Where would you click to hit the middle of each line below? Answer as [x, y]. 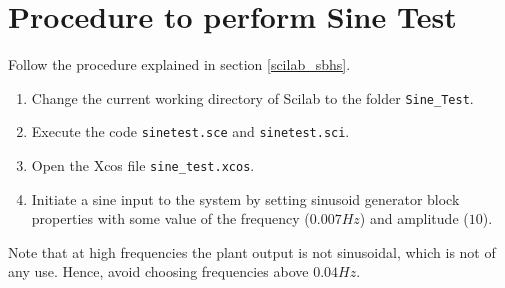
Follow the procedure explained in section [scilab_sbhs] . [179, 64]
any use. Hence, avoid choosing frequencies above [158, 271]
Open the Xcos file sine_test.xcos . [143, 165]
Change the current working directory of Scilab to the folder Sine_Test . [252, 97]
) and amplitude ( [414, 218]
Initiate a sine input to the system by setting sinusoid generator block [245, 198]
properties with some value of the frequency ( [170, 218]
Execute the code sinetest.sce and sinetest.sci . [190, 131]
